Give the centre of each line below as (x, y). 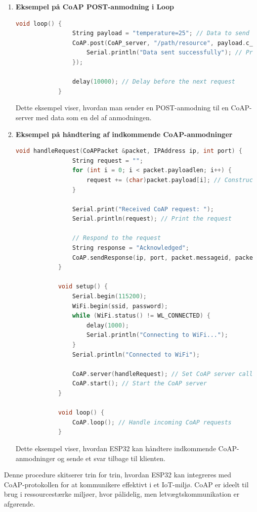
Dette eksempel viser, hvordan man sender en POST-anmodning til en (122, 108)
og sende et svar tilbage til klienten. (111, 458)
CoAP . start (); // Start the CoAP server (140, 384)
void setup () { (83, 287)
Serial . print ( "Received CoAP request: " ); (143, 209)
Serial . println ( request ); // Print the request (152, 219)
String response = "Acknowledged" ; (131, 248)
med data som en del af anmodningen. (94, 117)
